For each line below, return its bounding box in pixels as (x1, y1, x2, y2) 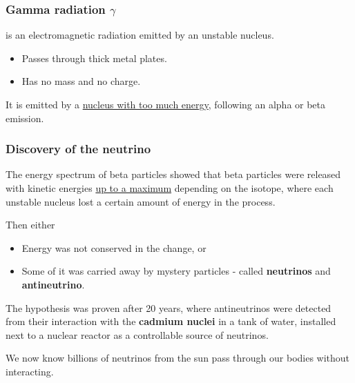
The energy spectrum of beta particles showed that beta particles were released (6, 167, 341, 181)
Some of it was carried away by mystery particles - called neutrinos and (21, 264, 331, 278)
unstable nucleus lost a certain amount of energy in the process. (6, 194, 276, 208)
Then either (6, 217, 55, 232)
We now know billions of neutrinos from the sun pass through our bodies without (6, 351, 350, 365)
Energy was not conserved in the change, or (21, 240, 207, 255)
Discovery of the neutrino (6, 140, 151, 157)
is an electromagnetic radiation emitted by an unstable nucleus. (6, 28, 274, 42)
